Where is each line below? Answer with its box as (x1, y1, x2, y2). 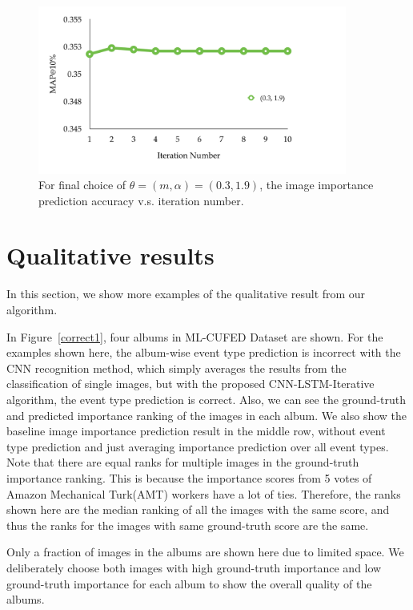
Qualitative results (6, 239, 215, 272)
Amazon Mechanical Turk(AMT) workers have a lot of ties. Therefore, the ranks (6, 485, 401, 502)
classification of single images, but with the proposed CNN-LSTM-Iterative (6, 375, 375, 392)
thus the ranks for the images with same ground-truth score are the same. (6, 516, 369, 533)
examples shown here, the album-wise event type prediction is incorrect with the (6, 344, 401, 361)
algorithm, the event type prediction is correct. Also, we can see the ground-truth (6, 390, 406, 407)
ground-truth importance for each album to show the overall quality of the (6, 575, 372, 592)
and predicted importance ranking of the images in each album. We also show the (6, 406, 407, 423)
